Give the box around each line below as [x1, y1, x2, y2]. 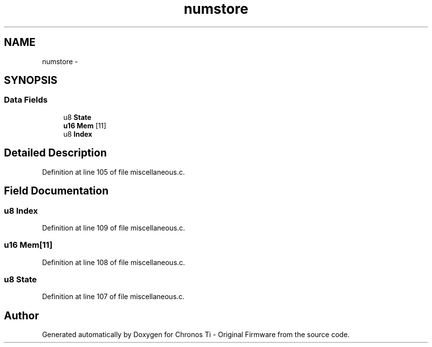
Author [4, 309, 39, 322]
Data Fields [4, 95, 48, 105]
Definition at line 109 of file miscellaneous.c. [42, 223, 185, 232]
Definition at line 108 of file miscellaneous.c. [42, 258, 185, 267]
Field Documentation [4, 185, 108, 197]
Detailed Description [4, 147, 107, 159]
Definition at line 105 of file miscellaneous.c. [42, 167, 185, 176]
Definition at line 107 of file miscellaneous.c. [42, 292, 185, 301]
